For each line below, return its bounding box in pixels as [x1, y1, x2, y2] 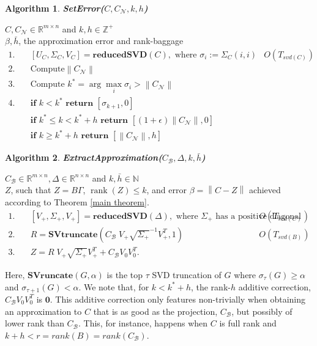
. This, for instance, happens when [78, 317, 208, 329]
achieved [249, 183, 281, 196]
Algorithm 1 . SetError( [5, 2, 105, 14]
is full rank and [219, 317, 277, 329]
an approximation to [5, 304, 82, 317]
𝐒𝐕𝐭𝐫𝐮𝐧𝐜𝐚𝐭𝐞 [48, 230, 98, 239]
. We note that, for [78, 280, 149, 293]
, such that [10, 183, 51, 196]
